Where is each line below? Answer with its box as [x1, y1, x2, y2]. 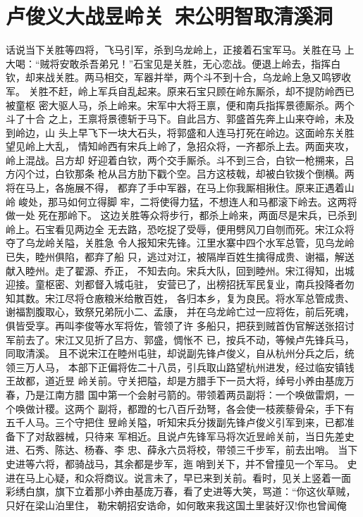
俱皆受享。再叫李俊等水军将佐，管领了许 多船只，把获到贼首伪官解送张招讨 [6, 318, 355, 332]
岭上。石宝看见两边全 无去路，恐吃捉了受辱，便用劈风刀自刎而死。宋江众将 [6, 221, 355, 236]
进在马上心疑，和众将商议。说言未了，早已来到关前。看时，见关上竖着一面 [6, 470, 351, 485]
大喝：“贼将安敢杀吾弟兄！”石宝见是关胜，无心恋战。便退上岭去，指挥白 [6, 56, 341, 70]
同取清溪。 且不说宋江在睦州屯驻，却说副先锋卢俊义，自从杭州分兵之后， [6, 346, 345, 361]
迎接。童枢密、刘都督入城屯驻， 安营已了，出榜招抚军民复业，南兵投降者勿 [6, 277, 355, 292]
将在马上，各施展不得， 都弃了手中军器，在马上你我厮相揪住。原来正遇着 [6, 180, 345, 195]
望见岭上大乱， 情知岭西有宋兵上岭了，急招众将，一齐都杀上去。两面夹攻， [6, 139, 355, 154]
